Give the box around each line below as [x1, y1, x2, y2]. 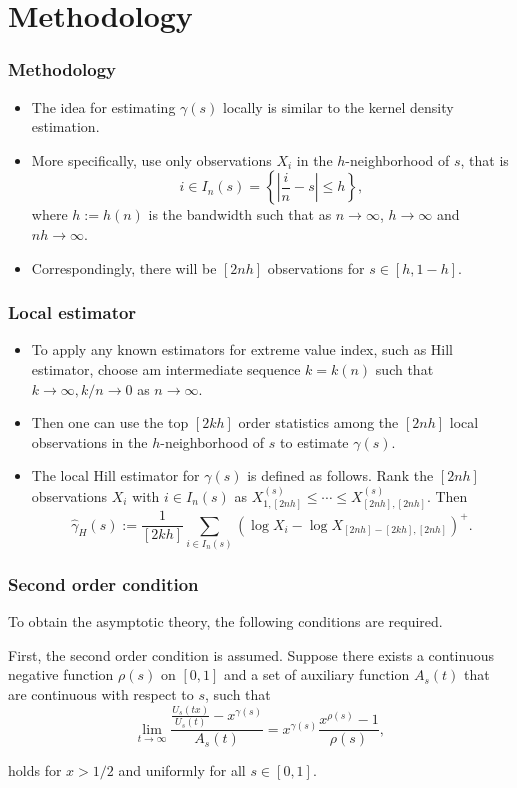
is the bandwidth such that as [148, 204, 332, 225]
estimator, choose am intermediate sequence [31, 358, 301, 379]
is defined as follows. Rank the [247, 465, 434, 486]
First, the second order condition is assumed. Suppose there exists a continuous [8, 644, 494, 665]
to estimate [280, 431, 349, 452]
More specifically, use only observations [31, 149, 272, 170]
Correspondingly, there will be [31, 257, 217, 278]
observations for [267, 257, 365, 278]
